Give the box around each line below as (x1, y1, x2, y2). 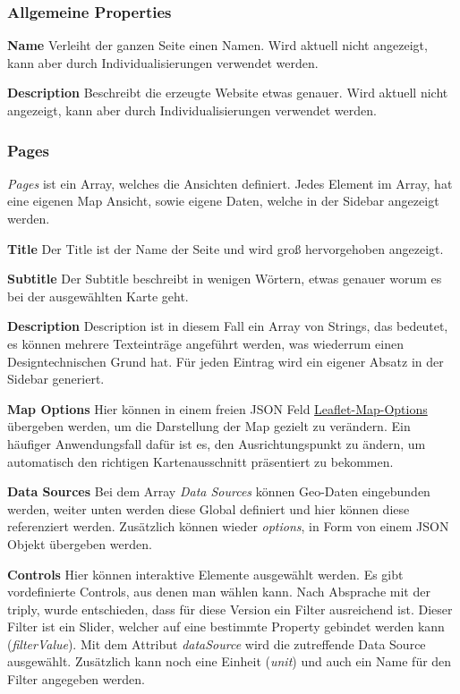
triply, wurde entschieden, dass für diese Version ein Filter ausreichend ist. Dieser (7, 599, 453, 618)
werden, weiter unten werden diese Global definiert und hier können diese (7, 499, 410, 518)
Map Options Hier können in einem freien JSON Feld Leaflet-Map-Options (7, 399, 428, 418)
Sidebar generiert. (7, 369, 105, 388)
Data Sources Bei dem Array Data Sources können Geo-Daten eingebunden (7, 482, 430, 501)
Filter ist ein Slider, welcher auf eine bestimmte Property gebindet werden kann (7, 617, 445, 636)
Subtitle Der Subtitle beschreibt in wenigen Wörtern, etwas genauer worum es (7, 269, 442, 288)
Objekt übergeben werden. (7, 534, 152, 553)
